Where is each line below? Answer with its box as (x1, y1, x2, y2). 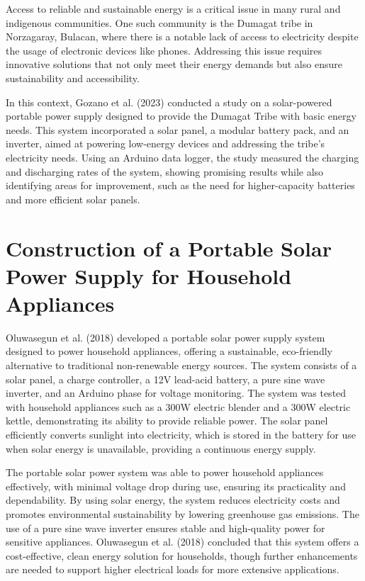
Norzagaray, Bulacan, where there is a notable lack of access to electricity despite (6, 29, 359, 44)
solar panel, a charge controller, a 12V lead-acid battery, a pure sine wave (6, 371, 325, 386)
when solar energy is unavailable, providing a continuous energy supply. (6, 441, 316, 456)
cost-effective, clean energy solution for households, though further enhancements (6, 548, 358, 563)
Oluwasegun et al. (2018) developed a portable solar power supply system (6, 329, 325, 344)
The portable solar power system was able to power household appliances (6, 465, 324, 480)
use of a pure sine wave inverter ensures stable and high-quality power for (6, 520, 325, 535)
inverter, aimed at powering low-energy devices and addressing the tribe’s (6, 136, 325, 151)
